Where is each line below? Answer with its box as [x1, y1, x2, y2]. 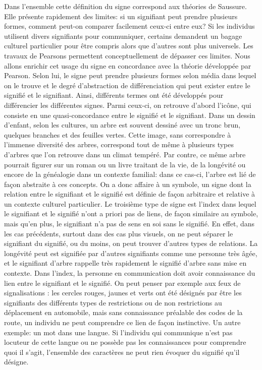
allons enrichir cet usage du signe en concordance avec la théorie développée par [4, 60, 251, 71]
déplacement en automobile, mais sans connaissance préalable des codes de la [4, 307, 243, 318]
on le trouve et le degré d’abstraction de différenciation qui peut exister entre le [4, 80, 250, 90]
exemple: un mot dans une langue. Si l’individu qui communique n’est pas [4, 327, 233, 337]
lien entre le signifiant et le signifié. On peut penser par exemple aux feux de [4, 277, 241, 288]
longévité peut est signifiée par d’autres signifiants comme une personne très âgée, [4, 248, 257, 258]
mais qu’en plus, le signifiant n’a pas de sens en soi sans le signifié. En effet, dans [4, 218, 255, 229]
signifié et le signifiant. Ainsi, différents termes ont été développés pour [4, 90, 224, 100]
